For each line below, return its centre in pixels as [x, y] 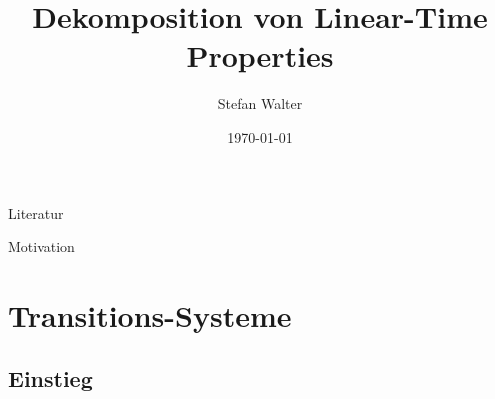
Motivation [41, 246]
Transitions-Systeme [150, 314]
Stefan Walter [260, 103]
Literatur [36, 212]
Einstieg [50, 378]
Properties [260, 55]
